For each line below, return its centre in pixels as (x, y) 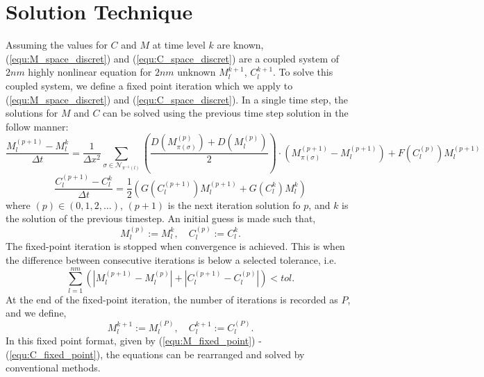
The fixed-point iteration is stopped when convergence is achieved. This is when (175, 246)
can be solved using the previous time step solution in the (226, 113)
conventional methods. (53, 368)
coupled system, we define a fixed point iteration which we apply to (149, 85)
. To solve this (303, 72)
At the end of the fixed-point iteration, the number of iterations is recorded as (172, 299)
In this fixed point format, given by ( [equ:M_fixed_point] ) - (134, 341)
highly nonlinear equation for (90, 72)
